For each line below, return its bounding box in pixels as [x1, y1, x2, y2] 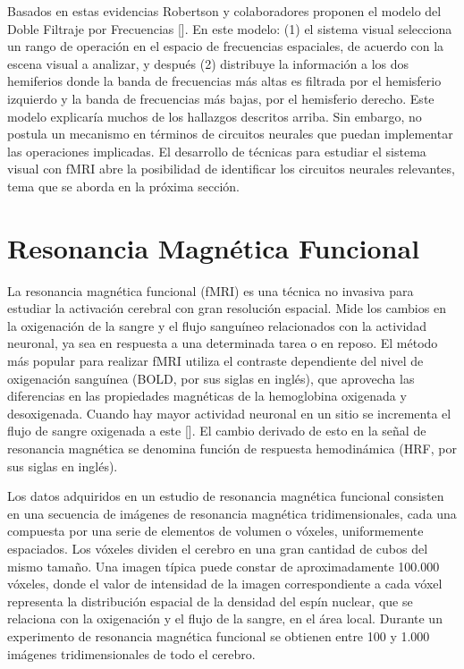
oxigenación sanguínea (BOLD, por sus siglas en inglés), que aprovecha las [7, 368, 415, 387]
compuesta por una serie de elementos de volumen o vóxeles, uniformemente [7, 521, 424, 540]
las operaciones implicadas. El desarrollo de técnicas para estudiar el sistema [7, 141, 426, 160]
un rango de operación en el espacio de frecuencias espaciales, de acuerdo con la [7, 37, 444, 55]
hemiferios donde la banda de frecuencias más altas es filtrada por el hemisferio [7, 72, 442, 90]
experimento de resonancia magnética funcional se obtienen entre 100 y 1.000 [7, 626, 430, 645]
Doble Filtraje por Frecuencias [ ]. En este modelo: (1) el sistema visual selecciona [7, 19, 452, 38]
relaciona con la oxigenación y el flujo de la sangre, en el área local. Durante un [7, 609, 443, 628]
